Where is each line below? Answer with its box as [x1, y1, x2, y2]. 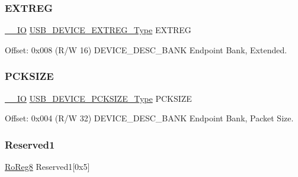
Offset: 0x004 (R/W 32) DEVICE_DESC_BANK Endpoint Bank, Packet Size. [5, 112, 294, 124]
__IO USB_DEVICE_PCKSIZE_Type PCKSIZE [5, 92, 192, 104]
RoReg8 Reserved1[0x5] [5, 160, 90, 173]
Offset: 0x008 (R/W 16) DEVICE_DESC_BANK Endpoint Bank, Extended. [5, 43, 287, 56]
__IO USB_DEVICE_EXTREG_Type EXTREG [5, 24, 191, 36]
